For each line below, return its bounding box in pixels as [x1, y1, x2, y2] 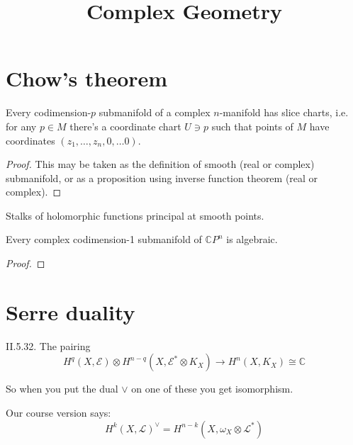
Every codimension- [6, 105, 91, 120]
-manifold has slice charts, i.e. [219, 105, 349, 120]
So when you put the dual [6, 381, 118, 396]
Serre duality [6, 297, 135, 326]
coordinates [6, 133, 55, 147]
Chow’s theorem [6, 64, 168, 93]
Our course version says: [6, 405, 111, 419]
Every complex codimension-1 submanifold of [6, 232, 202, 247]
